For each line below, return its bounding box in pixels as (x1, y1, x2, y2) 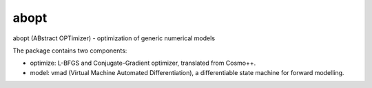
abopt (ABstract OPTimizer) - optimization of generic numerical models (12, 34, 216, 42)
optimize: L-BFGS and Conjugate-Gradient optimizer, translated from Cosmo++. (30, 59, 256, 68)
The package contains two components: (12, 46, 127, 55)
